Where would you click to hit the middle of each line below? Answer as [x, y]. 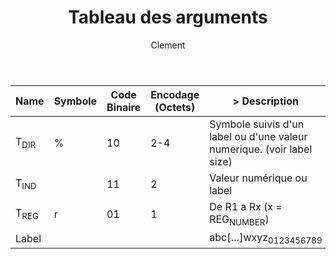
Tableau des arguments [168, 17]
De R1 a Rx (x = [246, 206]
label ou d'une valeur [258, 136]
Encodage [175, 94]
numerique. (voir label [261, 149]
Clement [168, 45]
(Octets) [175, 107]
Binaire [124, 107]
